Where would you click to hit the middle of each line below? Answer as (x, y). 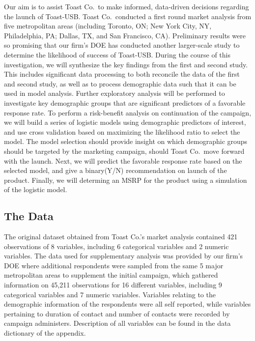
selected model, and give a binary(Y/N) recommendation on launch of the (115, 170)
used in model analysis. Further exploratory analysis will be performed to (114, 93)
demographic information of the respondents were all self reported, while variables (127, 304)
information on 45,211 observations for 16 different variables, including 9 (113, 285)
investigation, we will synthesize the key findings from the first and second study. (126, 64)
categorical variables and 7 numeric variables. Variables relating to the (110, 294)
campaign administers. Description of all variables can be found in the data (117, 323)
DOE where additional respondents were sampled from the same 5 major (114, 265)
